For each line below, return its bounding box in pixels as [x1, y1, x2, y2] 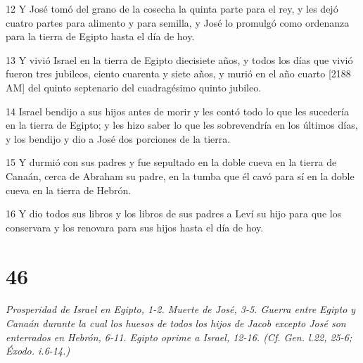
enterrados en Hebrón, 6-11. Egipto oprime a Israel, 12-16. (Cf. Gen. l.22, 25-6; [6, 329, 352, 344]
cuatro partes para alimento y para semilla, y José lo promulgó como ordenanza [6, 15, 350, 30]
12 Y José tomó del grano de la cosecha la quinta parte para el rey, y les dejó [6, 1, 338, 15]
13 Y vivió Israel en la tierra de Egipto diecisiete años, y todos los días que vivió [6, 52, 353, 67]
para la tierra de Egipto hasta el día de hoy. [6, 29, 195, 44]
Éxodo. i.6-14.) [6, 343, 70, 358]
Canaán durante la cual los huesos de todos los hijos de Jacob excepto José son [6, 316, 346, 331]
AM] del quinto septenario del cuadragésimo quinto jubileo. [6, 79, 262, 94]
